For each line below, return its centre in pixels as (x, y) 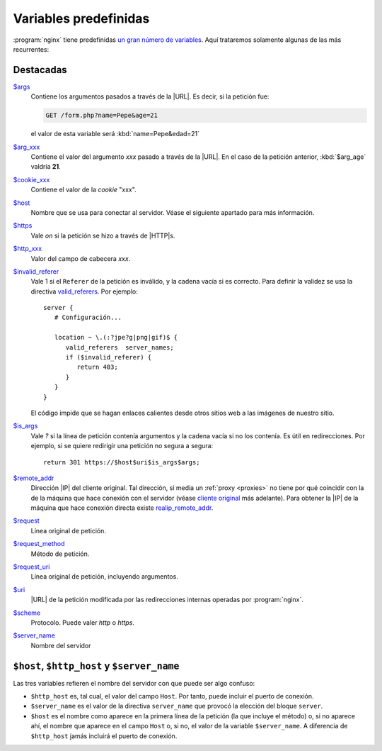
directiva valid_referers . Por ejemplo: (84, 291)
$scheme (27, 613)
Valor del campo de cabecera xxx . (81, 258)
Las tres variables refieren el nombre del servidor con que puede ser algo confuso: (134, 683)
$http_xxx (28, 249)
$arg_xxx (27, 147)
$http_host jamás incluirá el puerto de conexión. (104, 736)
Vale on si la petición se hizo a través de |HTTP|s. (103, 235)
